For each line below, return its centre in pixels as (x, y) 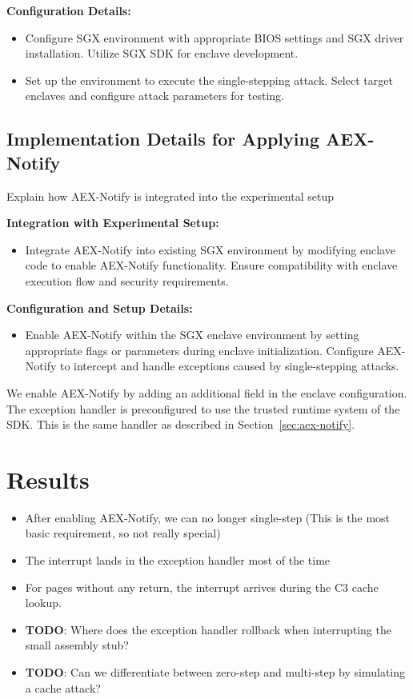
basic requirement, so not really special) (123, 533)
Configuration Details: (69, 10)
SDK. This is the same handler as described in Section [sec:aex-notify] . (181, 424)
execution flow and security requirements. (127, 280)
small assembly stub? (77, 645)
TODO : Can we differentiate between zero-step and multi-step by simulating (215, 671)
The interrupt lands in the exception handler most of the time (178, 560)
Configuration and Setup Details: (100, 308)
